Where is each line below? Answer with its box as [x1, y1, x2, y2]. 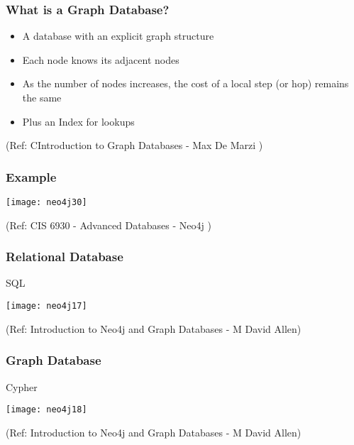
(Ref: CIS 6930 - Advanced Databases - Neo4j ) [6, 217, 211, 232]
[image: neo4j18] [6, 405, 87, 415]
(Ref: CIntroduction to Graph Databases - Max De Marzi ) [6, 138, 263, 153]
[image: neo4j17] [6, 301, 87, 312]
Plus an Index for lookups [22, 114, 135, 128]
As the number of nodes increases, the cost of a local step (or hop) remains [22, 76, 349, 91]
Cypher [6, 379, 38, 394]
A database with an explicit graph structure [22, 28, 214, 43]
